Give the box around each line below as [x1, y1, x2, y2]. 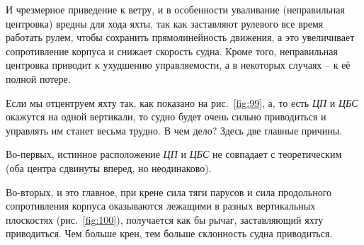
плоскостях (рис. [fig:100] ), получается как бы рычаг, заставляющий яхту [6, 212, 324, 227]
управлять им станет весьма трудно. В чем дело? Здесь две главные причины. [6, 122, 343, 137]
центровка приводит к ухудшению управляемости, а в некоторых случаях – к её [6, 57, 351, 72]
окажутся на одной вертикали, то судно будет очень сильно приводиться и [6, 109, 326, 124]
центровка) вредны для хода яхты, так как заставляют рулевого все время [6, 16, 324, 30]
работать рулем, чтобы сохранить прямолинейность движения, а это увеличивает [6, 30, 355, 45]
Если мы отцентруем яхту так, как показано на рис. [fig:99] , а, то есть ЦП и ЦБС [6, 95, 358, 110]
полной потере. [6, 71, 71, 86]
